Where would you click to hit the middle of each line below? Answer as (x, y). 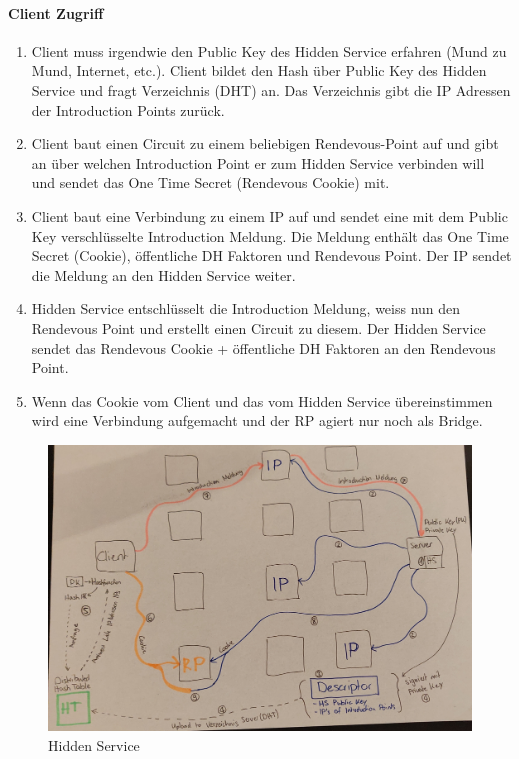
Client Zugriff (56, 12)
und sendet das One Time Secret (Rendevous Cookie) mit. (210, 182)
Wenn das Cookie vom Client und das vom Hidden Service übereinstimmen (262, 400)
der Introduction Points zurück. (128, 109)
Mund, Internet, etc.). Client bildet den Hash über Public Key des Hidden (259, 70)
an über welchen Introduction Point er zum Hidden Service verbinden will (258, 162)
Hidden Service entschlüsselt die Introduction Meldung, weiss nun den (246, 308)
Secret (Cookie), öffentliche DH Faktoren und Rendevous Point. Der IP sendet (271, 255)
